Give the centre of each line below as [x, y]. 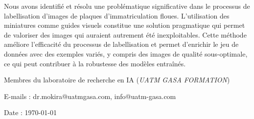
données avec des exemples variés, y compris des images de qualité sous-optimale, [126, 53]
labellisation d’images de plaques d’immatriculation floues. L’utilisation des [117, 15]
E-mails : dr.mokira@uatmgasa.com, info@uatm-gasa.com [90, 96]
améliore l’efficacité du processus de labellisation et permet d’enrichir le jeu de [121, 44]
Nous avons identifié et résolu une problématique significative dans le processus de [127, 6]
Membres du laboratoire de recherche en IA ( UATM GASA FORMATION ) [117, 80]
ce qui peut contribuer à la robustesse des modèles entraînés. [95, 63]
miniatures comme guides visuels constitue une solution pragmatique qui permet [125, 25]
